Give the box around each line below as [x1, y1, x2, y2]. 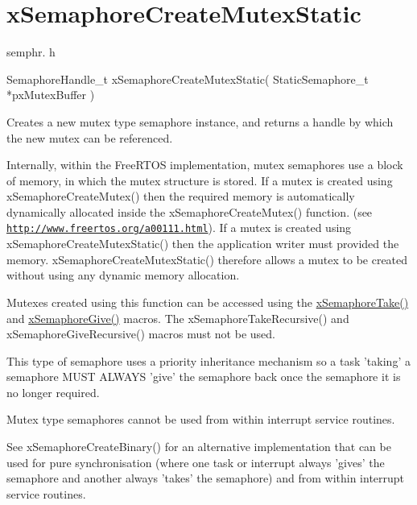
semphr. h [6, 43, 56, 60]
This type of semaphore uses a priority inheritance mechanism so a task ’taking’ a [6, 352, 411, 369]
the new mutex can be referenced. [6, 129, 173, 146]
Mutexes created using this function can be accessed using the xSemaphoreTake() [6, 293, 409, 310]
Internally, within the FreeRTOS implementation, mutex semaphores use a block [6, 156, 403, 173]
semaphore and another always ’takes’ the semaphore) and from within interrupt [6, 470, 405, 486]
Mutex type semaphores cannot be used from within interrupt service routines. [6, 411, 395, 428]
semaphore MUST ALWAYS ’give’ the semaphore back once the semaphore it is [6, 368, 401, 385]
